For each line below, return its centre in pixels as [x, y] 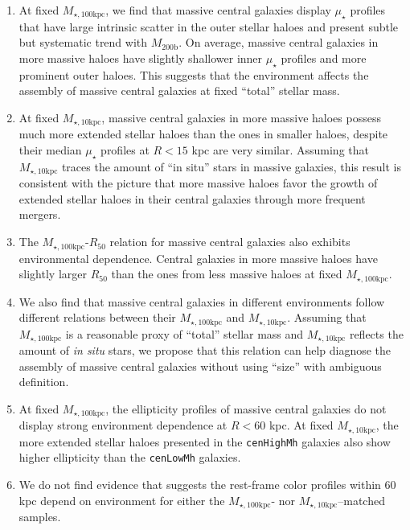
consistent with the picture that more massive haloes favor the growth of [198, 183]
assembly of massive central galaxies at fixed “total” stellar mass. [179, 90]
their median [50, 150]
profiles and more [324, 58]
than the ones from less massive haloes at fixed [227, 274]
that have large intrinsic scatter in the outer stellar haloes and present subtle [209, 26]
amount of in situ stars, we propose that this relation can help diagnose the [205, 350]
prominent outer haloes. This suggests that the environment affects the [194, 74]
